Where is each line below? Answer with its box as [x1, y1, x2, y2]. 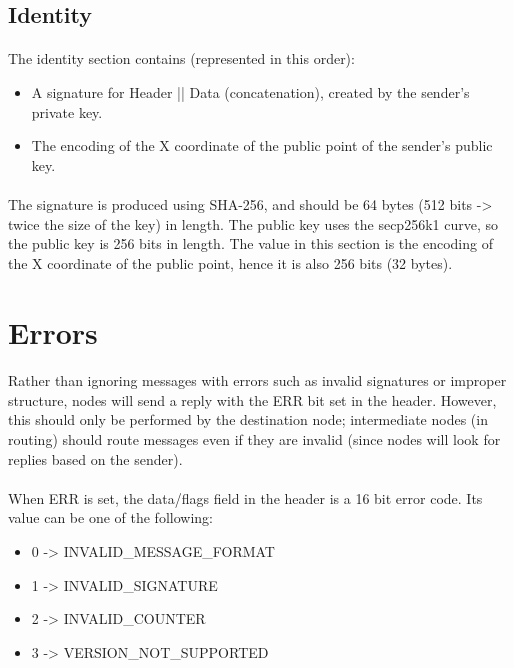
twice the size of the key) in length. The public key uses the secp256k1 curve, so [8, 213, 498, 234]
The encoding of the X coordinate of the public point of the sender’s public [31, 135, 493, 156]
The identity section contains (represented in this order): [8, 48, 355, 69]
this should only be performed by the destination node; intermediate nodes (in [8, 409, 488, 430]
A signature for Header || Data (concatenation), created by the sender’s [31, 81, 470, 102]
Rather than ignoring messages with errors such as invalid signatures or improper [8, 370, 507, 391]
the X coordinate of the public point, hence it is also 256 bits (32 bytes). [8, 252, 453, 273]
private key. [31, 101, 103, 122]
